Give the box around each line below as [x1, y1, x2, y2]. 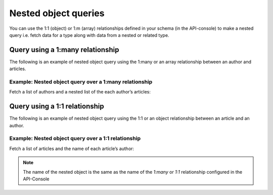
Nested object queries [9, 8, 105, 19]
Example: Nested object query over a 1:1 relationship [9, 135, 141, 142]
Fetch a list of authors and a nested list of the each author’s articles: [9, 89, 151, 95]
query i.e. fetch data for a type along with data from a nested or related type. [9, 32, 169, 38]
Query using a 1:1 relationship [9, 102, 105, 111]
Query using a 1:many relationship [9, 45, 119, 54]
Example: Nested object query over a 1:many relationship [9, 78, 153, 85]
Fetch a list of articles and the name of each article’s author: [9, 145, 134, 152]
